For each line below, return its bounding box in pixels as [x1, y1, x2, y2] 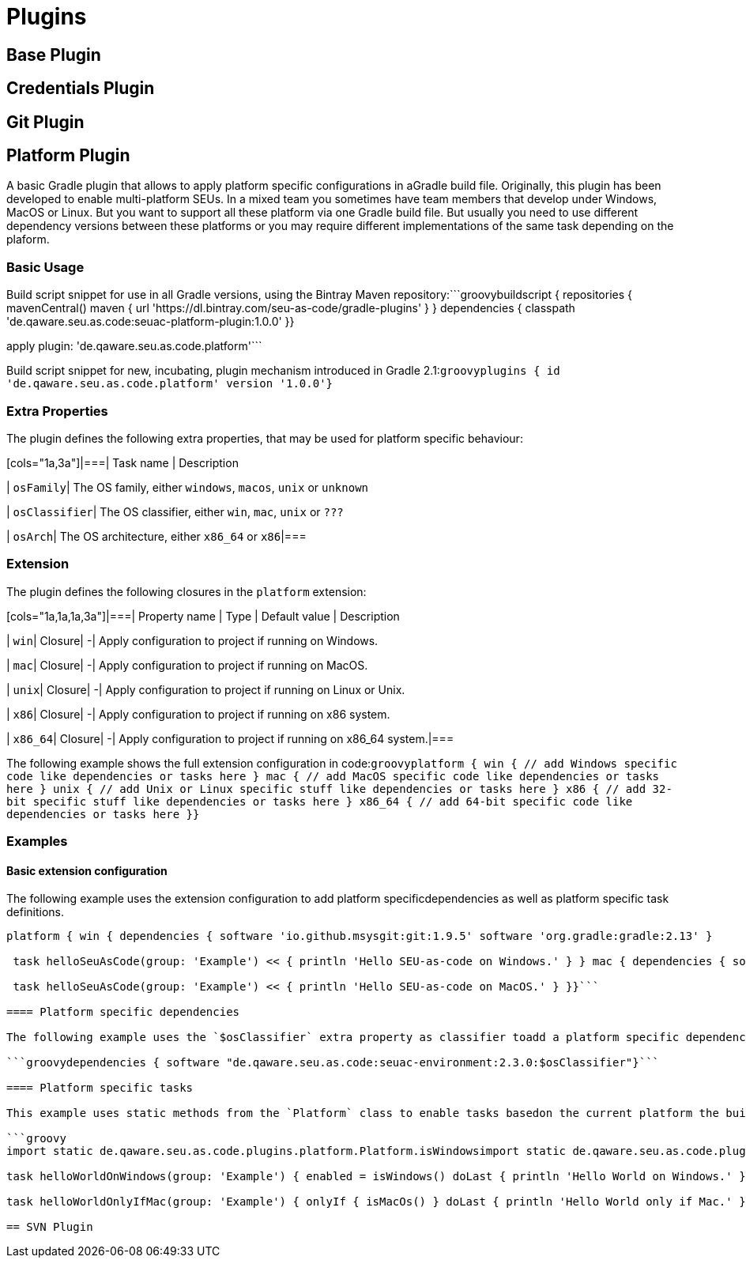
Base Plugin [6, 44, 101, 65]
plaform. [6, 232, 50, 247]
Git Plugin [6, 111, 85, 132]
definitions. [6, 905, 65, 919]
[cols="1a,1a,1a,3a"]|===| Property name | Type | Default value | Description [6, 609, 400, 623]
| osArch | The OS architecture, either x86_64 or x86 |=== [6, 529, 307, 543]
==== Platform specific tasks [6, 1081, 194, 1095]
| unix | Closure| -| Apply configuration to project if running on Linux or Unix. [6, 682, 405, 696]
